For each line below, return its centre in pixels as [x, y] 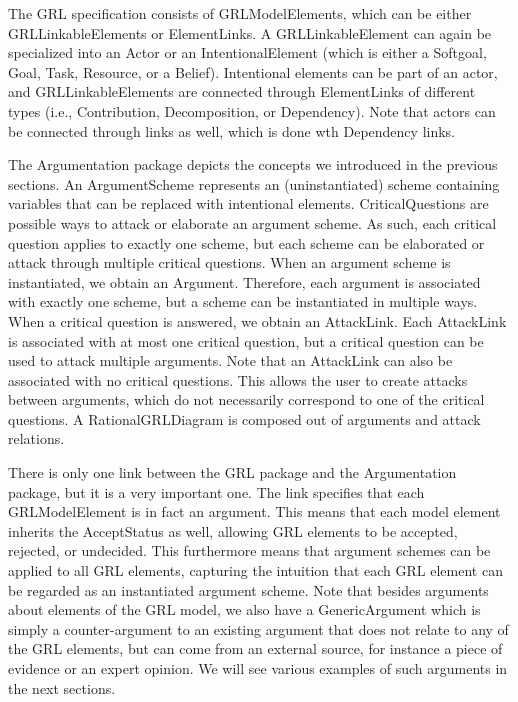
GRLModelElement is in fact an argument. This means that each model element [254, 511]
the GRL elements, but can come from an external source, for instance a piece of [255, 648]
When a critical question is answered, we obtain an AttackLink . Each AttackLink [257, 320]
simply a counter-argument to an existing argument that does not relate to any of [258, 628]
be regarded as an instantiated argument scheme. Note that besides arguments [248, 589]
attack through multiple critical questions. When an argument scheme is [229, 262]
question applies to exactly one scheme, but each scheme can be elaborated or [246, 242]
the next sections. [62, 687]
